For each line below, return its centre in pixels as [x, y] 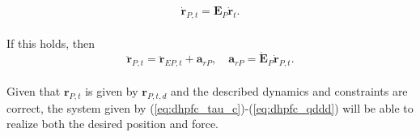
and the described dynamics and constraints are [289, 90]
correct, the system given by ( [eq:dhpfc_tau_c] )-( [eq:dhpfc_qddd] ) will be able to [210, 107]
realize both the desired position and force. [113, 124]
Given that [34, 90]
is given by [112, 90]
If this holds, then [51, 43]
